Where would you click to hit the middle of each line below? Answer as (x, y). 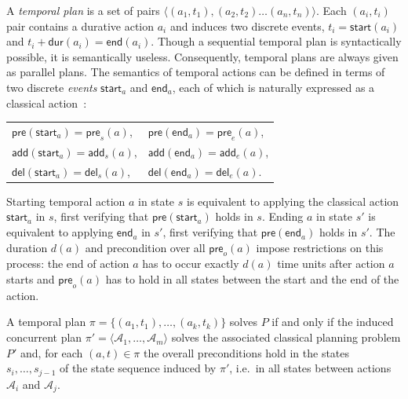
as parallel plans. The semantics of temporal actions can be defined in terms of (196, 72)
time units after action (331, 264)
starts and (31, 279)
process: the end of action (68, 264)
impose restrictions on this (320, 247)
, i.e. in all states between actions (310, 368)
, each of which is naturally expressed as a (273, 87)
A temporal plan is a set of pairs (83, 10)
